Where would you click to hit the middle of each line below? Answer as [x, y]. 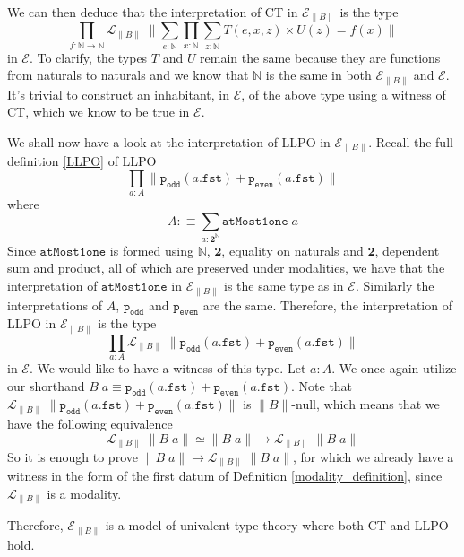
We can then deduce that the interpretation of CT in [153, 12]
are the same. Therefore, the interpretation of [327, 305]
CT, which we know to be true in [99, 112]
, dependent [407, 250]
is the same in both [318, 75]
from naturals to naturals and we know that [128, 75]
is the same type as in [284, 286]
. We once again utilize [394, 368]
